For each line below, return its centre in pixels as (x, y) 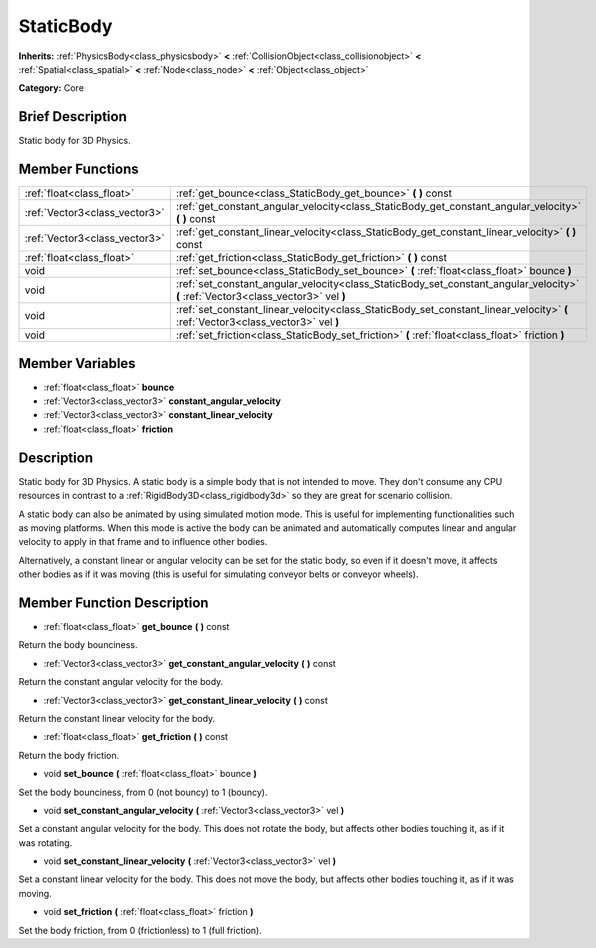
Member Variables (77, 363)
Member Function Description (113, 602)
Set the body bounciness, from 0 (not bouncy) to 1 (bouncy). (143, 792)
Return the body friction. (69, 755)
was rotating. (45, 842)
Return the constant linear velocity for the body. (117, 718)
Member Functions (78, 169)
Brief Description (72, 116)
